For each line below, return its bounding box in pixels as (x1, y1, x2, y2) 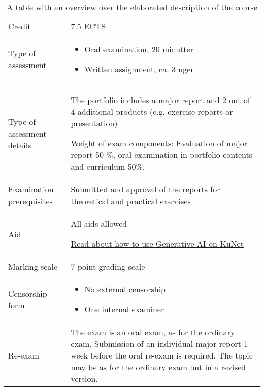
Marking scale (8, 260, 58, 272)
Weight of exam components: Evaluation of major (71, 137, 247, 149)
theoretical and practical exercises (71, 195, 191, 207)
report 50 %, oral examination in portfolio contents (71, 149, 253, 160)
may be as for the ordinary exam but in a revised (71, 361, 246, 373)
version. (71, 373, 98, 384)
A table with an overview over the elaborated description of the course (7, 1, 257, 13)
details (8, 139, 31, 151)
